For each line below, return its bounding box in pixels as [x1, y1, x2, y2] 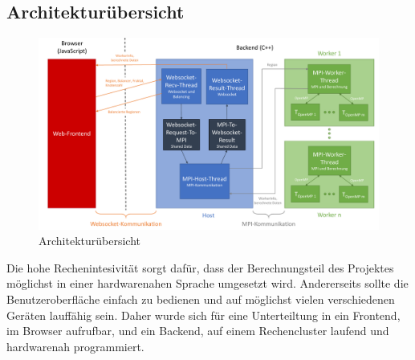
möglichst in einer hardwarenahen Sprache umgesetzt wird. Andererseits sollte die [6, 275, 409, 292]
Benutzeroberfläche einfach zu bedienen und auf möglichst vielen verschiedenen [6, 291, 395, 308]
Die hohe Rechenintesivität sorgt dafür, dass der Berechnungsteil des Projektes [6, 259, 394, 276]
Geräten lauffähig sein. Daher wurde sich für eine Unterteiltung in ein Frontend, [6, 306, 401, 323]
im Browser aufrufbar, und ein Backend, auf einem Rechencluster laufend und [6, 322, 389, 339]
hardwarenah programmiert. [6, 337, 144, 354]
